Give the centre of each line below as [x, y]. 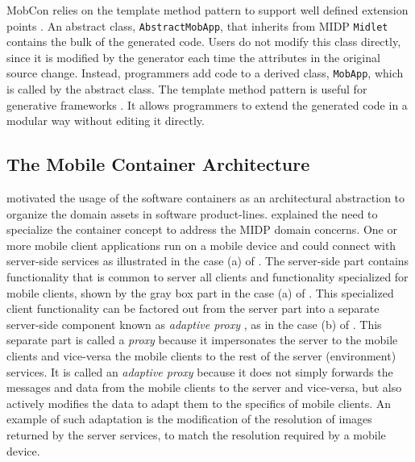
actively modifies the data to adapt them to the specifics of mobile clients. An [199, 403]
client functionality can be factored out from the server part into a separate [193, 308]
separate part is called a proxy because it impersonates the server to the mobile [202, 340]
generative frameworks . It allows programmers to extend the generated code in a [207, 104]
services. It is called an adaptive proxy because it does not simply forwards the [200, 371]
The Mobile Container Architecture [158, 164]
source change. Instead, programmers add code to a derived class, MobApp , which [205, 73]
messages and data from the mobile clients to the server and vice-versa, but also [204, 387]
